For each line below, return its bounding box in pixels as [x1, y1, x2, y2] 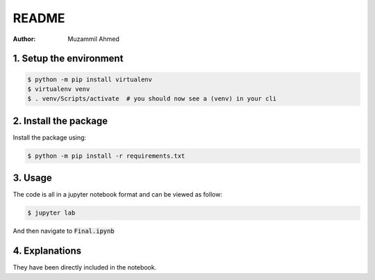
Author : [12, 35, 36, 43]
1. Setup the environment [12, 53, 124, 65]
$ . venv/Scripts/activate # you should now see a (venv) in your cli [27, 94, 277, 103]
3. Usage [12, 172, 52, 184]
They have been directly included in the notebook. [12, 263, 157, 272]
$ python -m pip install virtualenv [27, 75, 153, 83]
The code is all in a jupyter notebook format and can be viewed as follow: [12, 190, 222, 199]
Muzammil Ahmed [67, 35, 119, 43]
